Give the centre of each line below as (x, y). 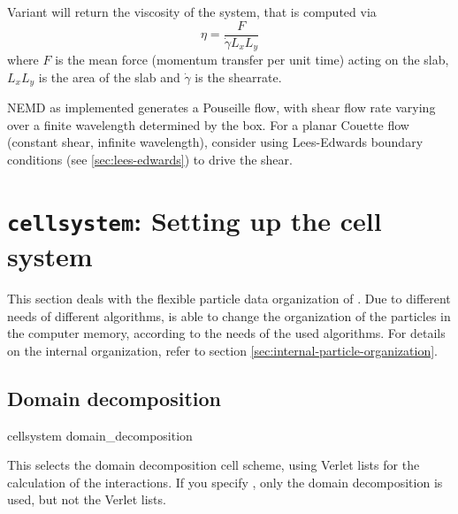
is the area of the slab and (109, 77)
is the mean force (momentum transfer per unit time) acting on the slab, (252, 60)
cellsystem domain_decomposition (100, 435)
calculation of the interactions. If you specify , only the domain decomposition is (225, 482)
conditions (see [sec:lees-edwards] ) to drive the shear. (150, 159)
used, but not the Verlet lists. (87, 499)
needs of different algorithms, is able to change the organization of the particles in (229, 315)
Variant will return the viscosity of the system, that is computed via (192, 12)
